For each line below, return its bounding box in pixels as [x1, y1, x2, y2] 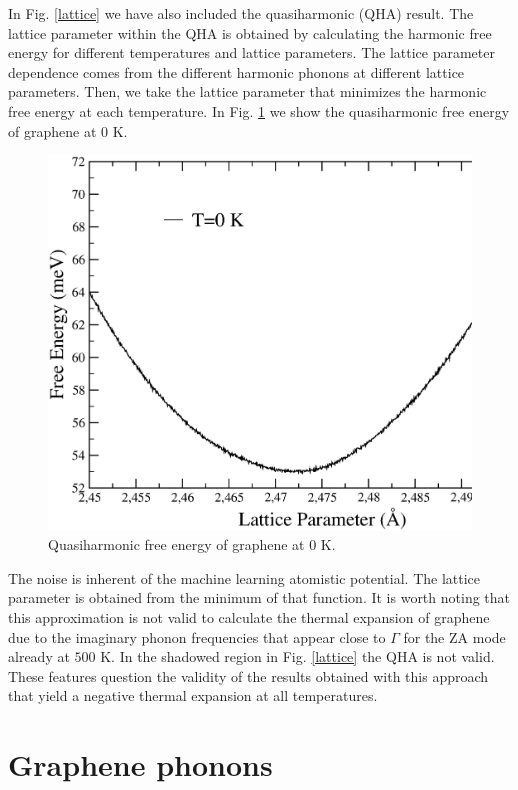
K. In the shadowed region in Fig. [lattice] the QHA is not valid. [100, 646, 495, 667]
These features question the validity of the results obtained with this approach [8, 665, 489, 686]
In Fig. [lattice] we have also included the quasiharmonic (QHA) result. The [8, 3, 474, 23]
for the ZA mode [403, 626, 506, 647]
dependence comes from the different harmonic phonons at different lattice [8, 61, 465, 82]
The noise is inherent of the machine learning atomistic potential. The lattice [8, 567, 481, 588]
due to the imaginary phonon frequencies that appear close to [8, 626, 386, 647]
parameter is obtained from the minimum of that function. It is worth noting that [8, 587, 511, 608]
